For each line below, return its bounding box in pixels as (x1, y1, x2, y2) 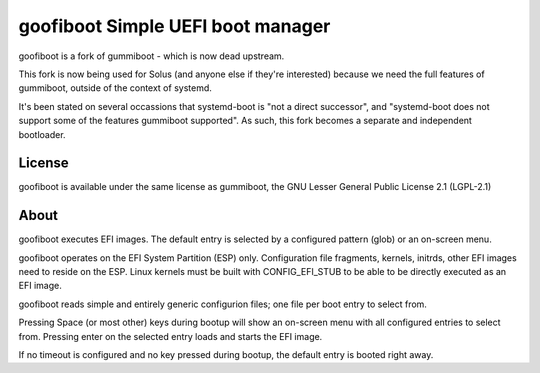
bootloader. (18, 128, 66, 140)
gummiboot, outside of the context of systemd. (18, 82, 212, 94)
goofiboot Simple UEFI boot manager (18, 15, 331, 37)
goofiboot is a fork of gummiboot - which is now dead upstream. (18, 50, 285, 62)
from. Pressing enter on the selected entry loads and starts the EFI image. (18, 330, 323, 342)
